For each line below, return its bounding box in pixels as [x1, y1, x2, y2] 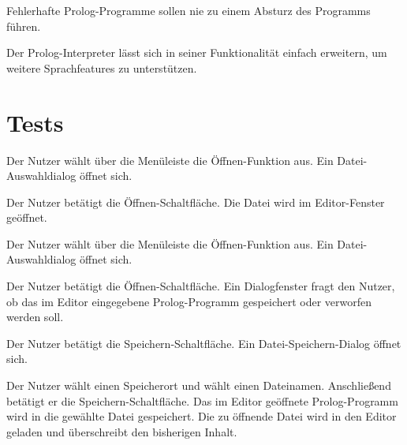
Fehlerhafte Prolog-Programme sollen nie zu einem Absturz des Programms [6, 2, 371, 18]
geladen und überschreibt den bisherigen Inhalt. [6, 423, 237, 439]
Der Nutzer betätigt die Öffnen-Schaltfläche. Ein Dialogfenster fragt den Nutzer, [6, 278, 395, 294]
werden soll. [6, 309, 64, 325]
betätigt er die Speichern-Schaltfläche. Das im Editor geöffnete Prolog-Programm [6, 392, 398, 409]
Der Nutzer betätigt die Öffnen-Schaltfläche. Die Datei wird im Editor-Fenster [6, 193, 385, 210]
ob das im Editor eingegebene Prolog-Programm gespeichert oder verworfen [6, 293, 372, 309]
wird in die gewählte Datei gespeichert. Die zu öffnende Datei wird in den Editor [6, 408, 397, 424]
